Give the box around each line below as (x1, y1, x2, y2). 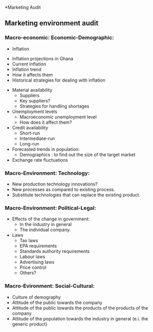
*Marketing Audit (5, 5, 41, 10)
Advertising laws (19, 259, 55, 265)
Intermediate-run (19, 135, 55, 141)
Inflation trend (12, 66, 41, 72)
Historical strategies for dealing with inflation (12, 77, 106, 83)
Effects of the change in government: (12, 216, 90, 222)
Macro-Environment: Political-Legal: (5, 204, 96, 211)
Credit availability (12, 124, 48, 131)
